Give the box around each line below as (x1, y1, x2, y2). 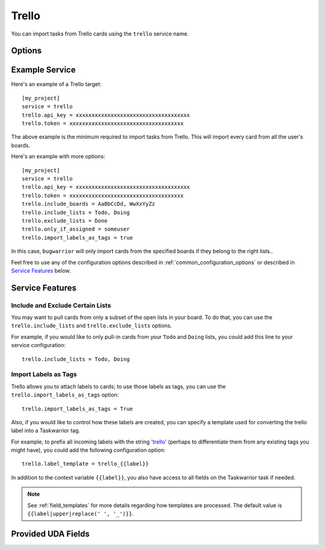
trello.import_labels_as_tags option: (11, 391, 119, 398)
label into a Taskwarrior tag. (11, 427, 81, 434)
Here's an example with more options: (11, 153, 105, 160)
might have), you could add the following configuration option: (11, 446, 166, 454)
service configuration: (11, 342, 66, 349)
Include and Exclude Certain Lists (11, 301, 111, 309)
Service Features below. (11, 267, 71, 274)
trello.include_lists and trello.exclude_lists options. (11, 322, 172, 329)
